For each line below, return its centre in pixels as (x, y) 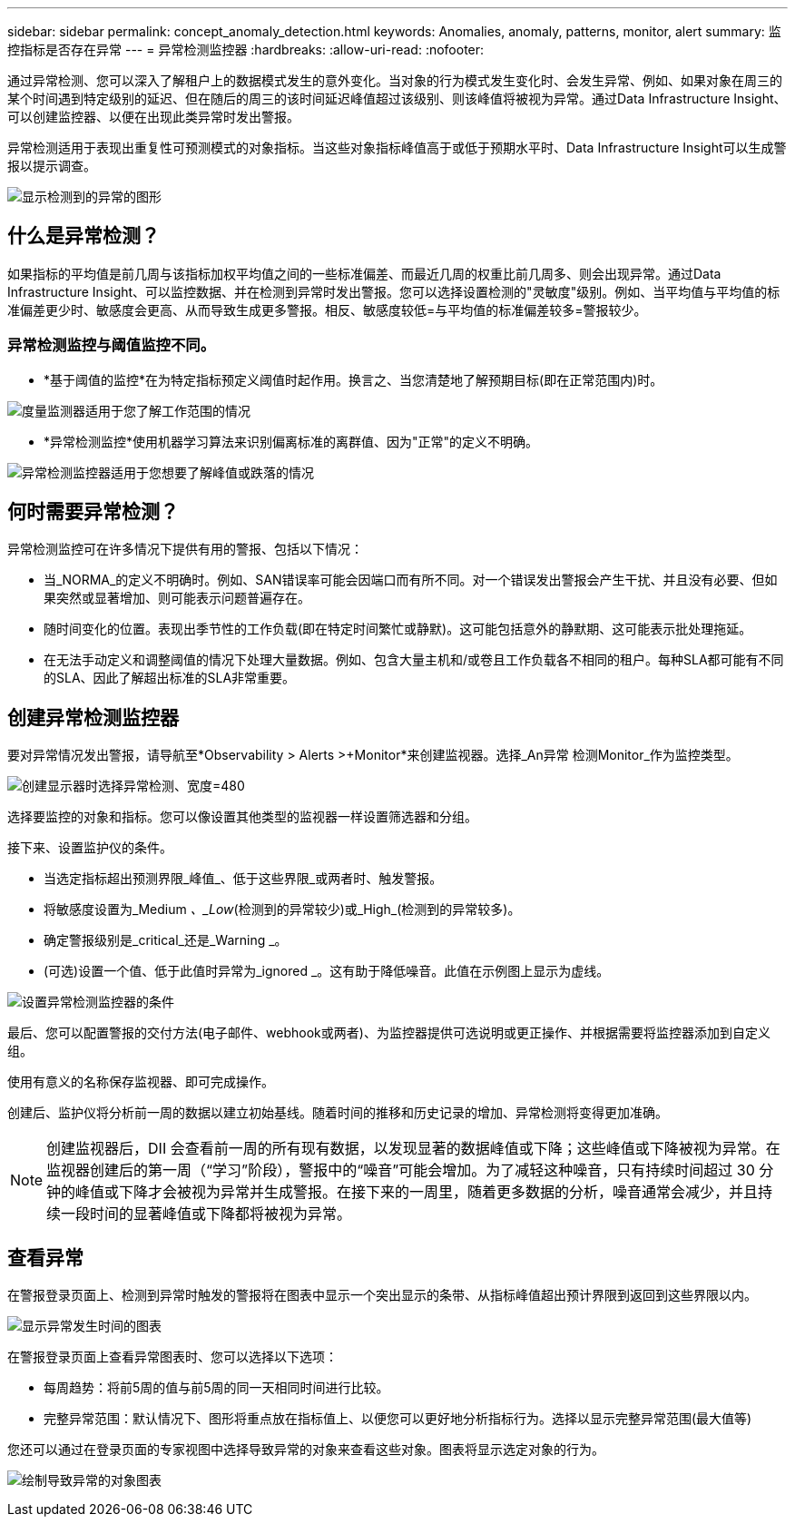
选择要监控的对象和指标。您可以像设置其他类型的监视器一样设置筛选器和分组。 (242, 817)
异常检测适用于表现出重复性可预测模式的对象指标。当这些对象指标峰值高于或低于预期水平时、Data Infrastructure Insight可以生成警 (397, 147)
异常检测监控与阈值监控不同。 (112, 345)
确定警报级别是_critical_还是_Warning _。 (166, 940)
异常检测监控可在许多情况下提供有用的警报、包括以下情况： (185, 549)
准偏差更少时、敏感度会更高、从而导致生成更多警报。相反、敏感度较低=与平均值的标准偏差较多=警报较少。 (327, 310)
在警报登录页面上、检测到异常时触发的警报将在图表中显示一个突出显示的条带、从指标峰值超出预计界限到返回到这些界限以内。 (382, 1295)
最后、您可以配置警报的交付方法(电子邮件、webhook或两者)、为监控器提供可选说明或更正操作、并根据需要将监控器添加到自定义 (389, 1033)
